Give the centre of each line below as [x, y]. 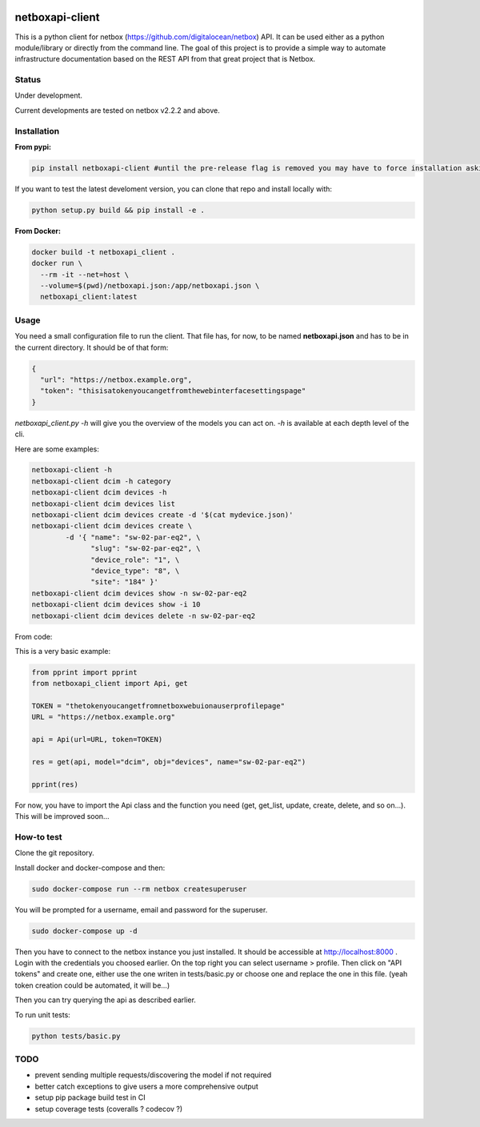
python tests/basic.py [76, 1036]
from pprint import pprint [84, 672]
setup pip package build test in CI [90, 1097]
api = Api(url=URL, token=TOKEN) [97, 740]
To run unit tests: [43, 1015]
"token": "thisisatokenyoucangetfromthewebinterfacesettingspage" [173, 391]
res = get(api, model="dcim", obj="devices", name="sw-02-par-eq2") [169, 762]
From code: [34, 636]
